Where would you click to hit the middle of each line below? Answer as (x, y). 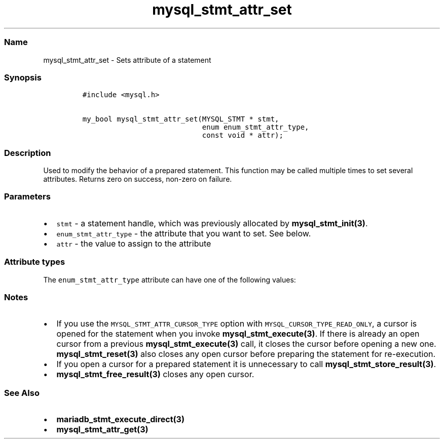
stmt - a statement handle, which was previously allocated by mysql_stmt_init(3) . (212, 223)
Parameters (27, 197)
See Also (22, 393)
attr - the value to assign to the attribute (134, 243)
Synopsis (23, 77)
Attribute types (35, 262)
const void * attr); (243, 135)
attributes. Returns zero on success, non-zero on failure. (138, 179)
